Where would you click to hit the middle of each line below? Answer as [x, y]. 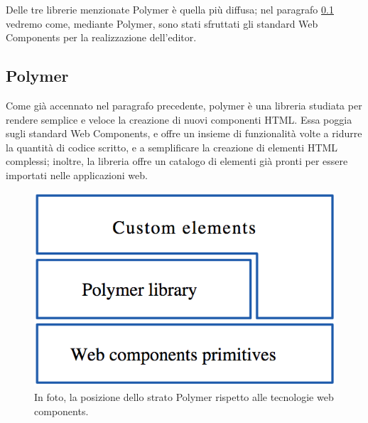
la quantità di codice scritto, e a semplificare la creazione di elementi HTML [172, 147]
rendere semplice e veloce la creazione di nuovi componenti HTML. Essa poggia [179, 119]
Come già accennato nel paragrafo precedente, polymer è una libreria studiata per [184, 105]
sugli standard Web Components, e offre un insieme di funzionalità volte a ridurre [184, 133]
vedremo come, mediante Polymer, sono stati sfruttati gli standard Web [162, 23]
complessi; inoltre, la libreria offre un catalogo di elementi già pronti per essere [177, 161]
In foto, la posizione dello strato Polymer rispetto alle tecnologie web [184, 396]
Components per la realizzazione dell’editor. [101, 37]
